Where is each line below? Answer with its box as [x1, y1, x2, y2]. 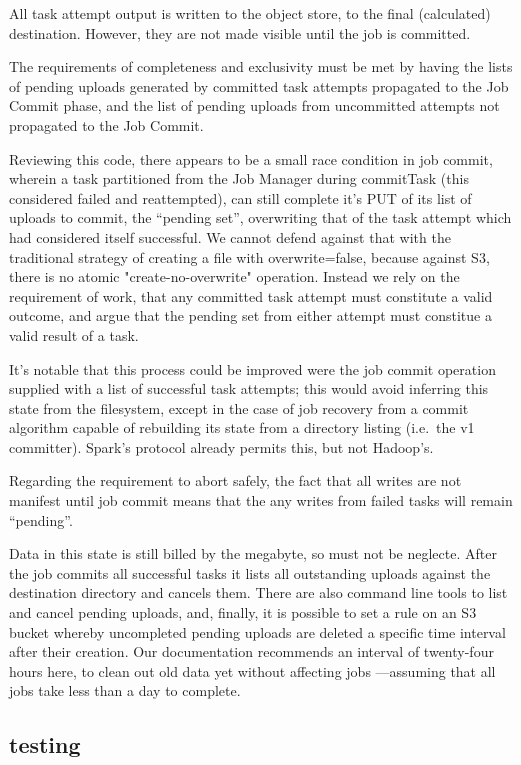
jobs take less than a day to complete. [9, 680, 241, 701]
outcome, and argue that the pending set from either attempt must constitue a [9, 305, 492, 326]
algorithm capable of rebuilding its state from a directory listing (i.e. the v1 [9, 417, 475, 438]
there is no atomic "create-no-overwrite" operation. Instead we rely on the [9, 266, 460, 287]
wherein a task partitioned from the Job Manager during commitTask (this [9, 168, 469, 189]
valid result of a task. [9, 324, 139, 345]
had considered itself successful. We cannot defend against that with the [9, 226, 451, 247]
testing [9, 729, 81, 760]
